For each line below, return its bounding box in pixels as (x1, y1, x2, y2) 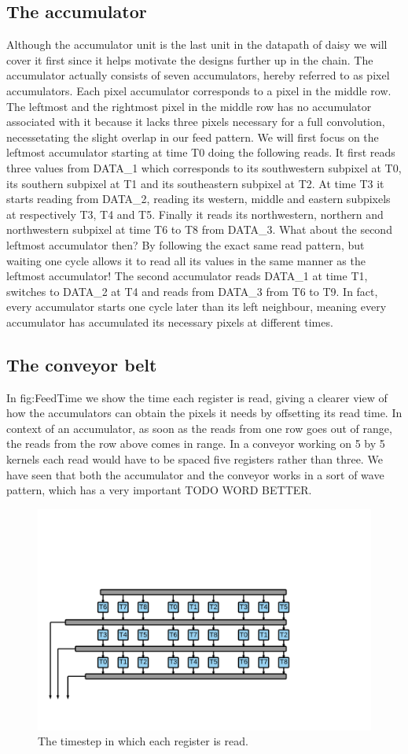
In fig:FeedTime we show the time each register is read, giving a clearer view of (6, 389, 388, 405)
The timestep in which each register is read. (38, 733, 248, 749)
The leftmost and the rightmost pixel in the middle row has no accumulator (6, 98, 372, 114)
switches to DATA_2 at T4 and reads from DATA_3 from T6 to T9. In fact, (6, 283, 378, 299)
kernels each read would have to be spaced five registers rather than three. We (6, 451, 383, 468)
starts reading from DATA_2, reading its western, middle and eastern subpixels (6, 190, 391, 207)
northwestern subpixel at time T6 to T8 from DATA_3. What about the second (6, 221, 392, 238)
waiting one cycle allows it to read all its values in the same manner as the (6, 252, 366, 268)
